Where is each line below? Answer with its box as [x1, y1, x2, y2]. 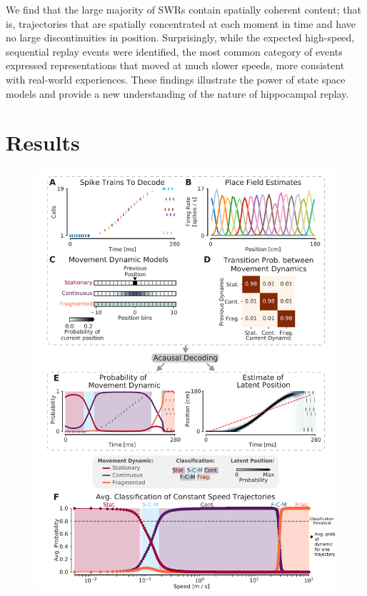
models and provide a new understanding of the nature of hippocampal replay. [6, 86, 349, 101]
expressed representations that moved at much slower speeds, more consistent [6, 58, 345, 73]
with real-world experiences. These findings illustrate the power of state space [6, 71, 346, 86]
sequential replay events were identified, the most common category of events [6, 44, 343, 59]
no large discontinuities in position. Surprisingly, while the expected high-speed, [6, 30, 355, 45]
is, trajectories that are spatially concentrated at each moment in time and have [6, 16, 356, 31]
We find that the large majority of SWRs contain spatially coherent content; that [6, 2, 361, 16]
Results [6, 128, 80, 157]
